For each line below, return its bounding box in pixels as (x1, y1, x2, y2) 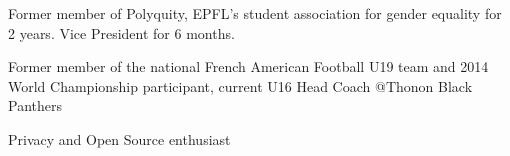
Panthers (8, 95, 62, 116)
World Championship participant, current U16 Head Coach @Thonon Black (8, 75, 473, 96)
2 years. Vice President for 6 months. (8, 22, 235, 43)
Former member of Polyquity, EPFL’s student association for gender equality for (8, 3, 502, 23)
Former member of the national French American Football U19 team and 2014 (8, 56, 489, 77)
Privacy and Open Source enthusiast (8, 128, 231, 149)
